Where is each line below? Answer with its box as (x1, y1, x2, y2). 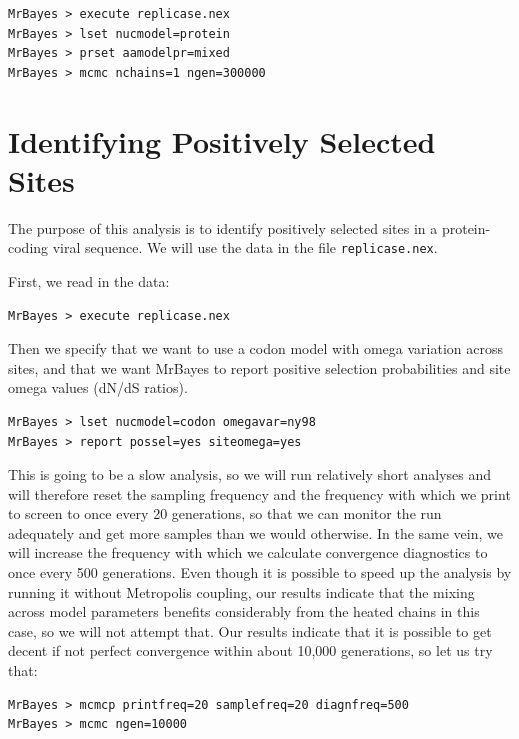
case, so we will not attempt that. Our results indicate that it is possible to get (8, 620, 492, 641)
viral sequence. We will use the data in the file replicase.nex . (52, 237, 438, 258)
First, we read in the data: (8, 270, 170, 291)
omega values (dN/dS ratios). (8, 377, 188, 398)
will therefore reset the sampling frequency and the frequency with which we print (8, 483, 511, 504)
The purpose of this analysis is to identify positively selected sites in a (8, 217, 438, 238)
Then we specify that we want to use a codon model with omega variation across (8, 338, 503, 359)
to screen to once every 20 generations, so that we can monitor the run (8, 503, 442, 524)
